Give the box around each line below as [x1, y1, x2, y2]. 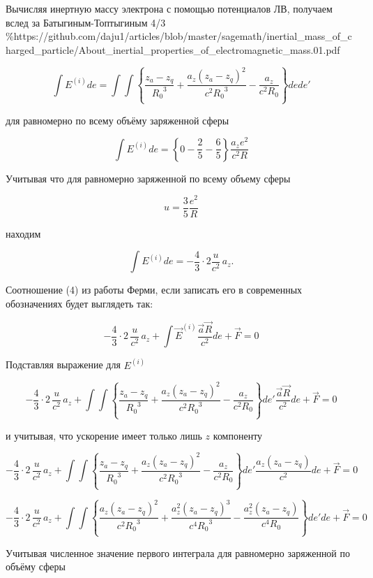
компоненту [213, 428, 263, 442]
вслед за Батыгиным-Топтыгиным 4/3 [6, 15, 166, 29]
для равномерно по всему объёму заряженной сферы [6, 113, 229, 127]
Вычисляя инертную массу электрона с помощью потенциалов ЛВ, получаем [6, 1, 333, 15]
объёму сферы [6, 559, 66, 574]
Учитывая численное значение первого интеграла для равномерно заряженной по [6, 545, 351, 560]
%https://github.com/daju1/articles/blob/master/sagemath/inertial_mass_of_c [6, 29, 352, 43]
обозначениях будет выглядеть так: [6, 296, 153, 310]
